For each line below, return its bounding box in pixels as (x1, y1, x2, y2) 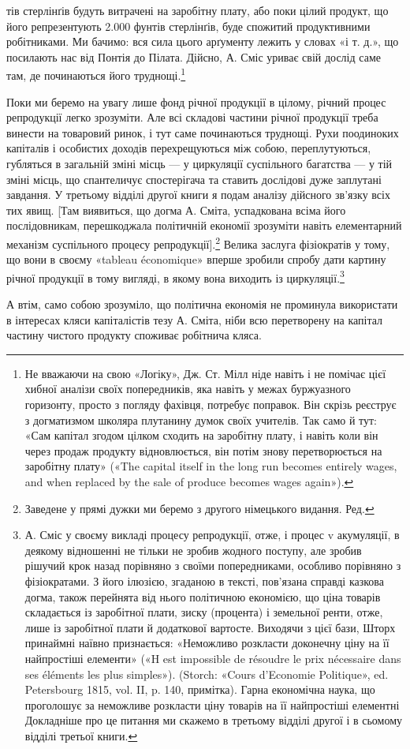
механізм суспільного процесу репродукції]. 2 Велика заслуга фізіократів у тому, (6, 233, 390, 252)
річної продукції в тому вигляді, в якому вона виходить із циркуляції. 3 (6, 267, 345, 286)
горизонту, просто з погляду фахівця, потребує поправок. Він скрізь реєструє (24, 396, 397, 413)
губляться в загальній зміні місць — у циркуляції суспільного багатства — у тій (6, 155, 393, 171)
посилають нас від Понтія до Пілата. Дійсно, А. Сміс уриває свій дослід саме (6, 48, 381, 65)
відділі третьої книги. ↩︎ (24, 727, 138, 743)
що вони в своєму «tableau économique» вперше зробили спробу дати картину (6, 251, 386, 268)
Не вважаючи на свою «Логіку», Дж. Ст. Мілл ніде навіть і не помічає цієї (24, 365, 386, 381)
